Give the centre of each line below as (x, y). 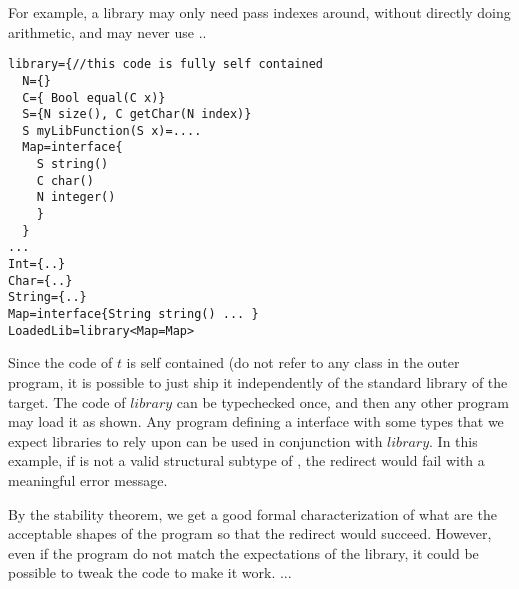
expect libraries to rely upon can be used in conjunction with (195, 440)
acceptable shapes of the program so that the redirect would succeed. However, (250, 533)
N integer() (76, 197)
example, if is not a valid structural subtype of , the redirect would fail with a (246, 460)
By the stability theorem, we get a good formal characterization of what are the (252, 513)
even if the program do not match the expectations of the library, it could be (243, 552)
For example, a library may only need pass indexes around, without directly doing (259, 12)
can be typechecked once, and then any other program (343, 401)
